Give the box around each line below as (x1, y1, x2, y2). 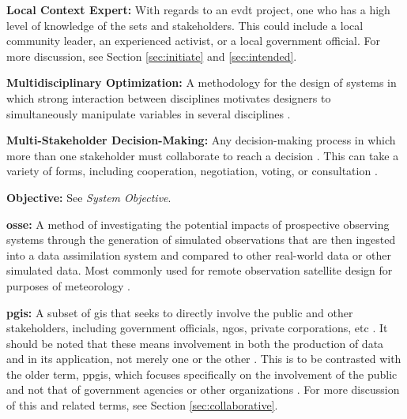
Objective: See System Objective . (6, 189, 171, 205)
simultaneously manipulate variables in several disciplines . (6, 105, 291, 122)
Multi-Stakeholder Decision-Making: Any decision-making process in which (6, 132, 396, 148)
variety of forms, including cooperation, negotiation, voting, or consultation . (6, 163, 378, 179)
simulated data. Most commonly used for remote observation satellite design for (6, 262, 393, 279)
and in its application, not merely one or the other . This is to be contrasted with (6, 350, 401, 367)
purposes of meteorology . (6, 277, 130, 294)
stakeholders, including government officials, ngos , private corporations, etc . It (6, 320, 388, 336)
